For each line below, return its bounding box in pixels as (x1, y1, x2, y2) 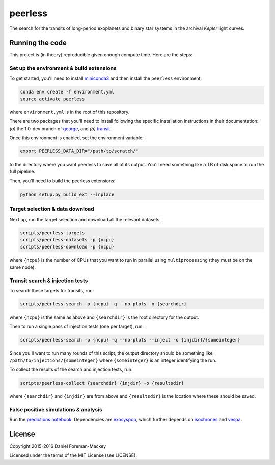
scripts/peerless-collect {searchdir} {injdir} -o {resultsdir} (20, 380, 184, 386)
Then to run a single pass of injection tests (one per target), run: (9, 323, 144, 330)
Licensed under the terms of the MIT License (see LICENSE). (9, 452, 137, 458)
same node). (9, 264, 36, 270)
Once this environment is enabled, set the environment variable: (9, 135, 144, 141)
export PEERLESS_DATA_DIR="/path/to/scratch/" (20, 148, 139, 154)
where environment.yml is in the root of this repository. (9, 109, 130, 115)
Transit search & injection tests (9, 277, 88, 284)
